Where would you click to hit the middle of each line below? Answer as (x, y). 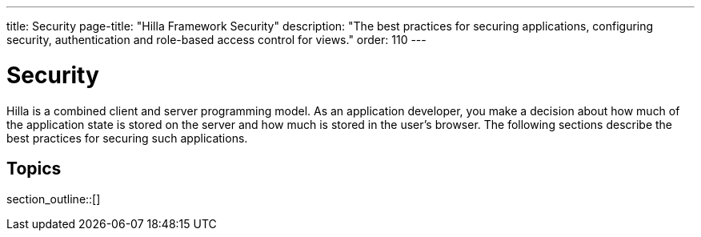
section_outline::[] (54, 199)
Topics (34, 168)
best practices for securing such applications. (127, 138)
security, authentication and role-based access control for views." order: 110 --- (216, 40)
